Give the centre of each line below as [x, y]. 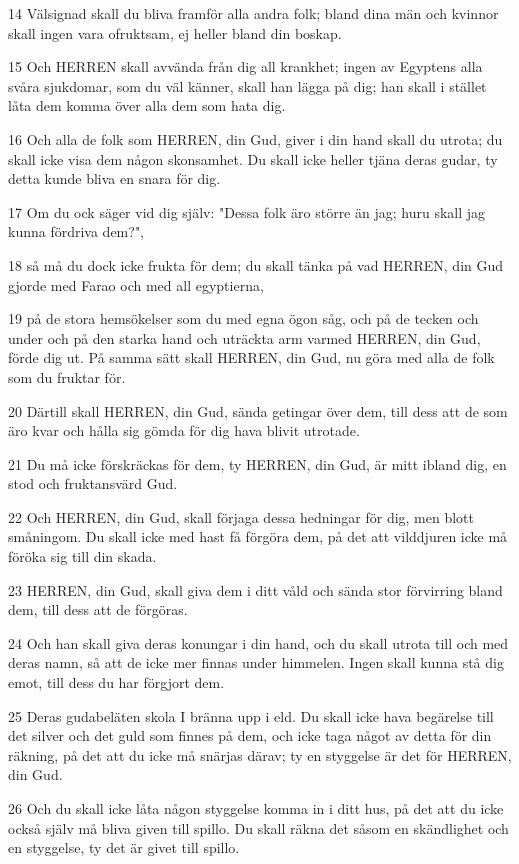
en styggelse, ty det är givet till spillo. [124, 847]
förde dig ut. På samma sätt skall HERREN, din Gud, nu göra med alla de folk [251, 357]
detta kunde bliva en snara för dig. [114, 178]
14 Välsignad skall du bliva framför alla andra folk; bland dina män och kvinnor [253, 13]
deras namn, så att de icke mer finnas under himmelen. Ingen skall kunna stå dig [256, 662]
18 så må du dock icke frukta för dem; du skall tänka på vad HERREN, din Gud [256, 264]
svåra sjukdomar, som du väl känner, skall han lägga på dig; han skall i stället [247, 85]
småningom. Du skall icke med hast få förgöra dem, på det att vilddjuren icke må [258, 536]
